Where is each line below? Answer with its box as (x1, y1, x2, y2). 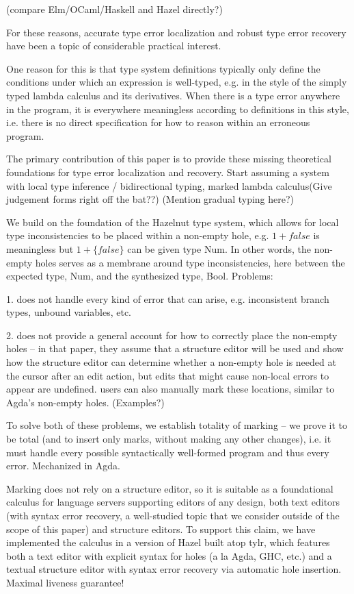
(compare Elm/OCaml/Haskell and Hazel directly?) (6, 2, 223, 16)
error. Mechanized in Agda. (6, 458, 120, 473)
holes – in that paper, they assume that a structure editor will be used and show (6, 341, 344, 356)
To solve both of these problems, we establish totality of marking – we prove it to (6, 418, 348, 432)
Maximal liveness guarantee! (6, 575, 124, 589)
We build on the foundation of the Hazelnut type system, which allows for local (6, 214, 339, 229)
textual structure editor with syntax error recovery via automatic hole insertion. (6, 562, 342, 576)
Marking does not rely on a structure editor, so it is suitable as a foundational (6, 481, 333, 495)
